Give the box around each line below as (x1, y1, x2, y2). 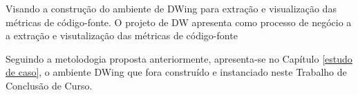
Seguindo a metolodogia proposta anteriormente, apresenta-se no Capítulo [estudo (6, 51, 352, 65)
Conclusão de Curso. (6, 78, 93, 92)
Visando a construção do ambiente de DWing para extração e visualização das (6, 1, 337, 15)
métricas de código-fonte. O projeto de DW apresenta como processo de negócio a (6, 14, 352, 29)
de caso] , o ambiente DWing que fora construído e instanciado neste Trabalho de (6, 65, 347, 79)
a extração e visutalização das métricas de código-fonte (6, 28, 238, 43)
